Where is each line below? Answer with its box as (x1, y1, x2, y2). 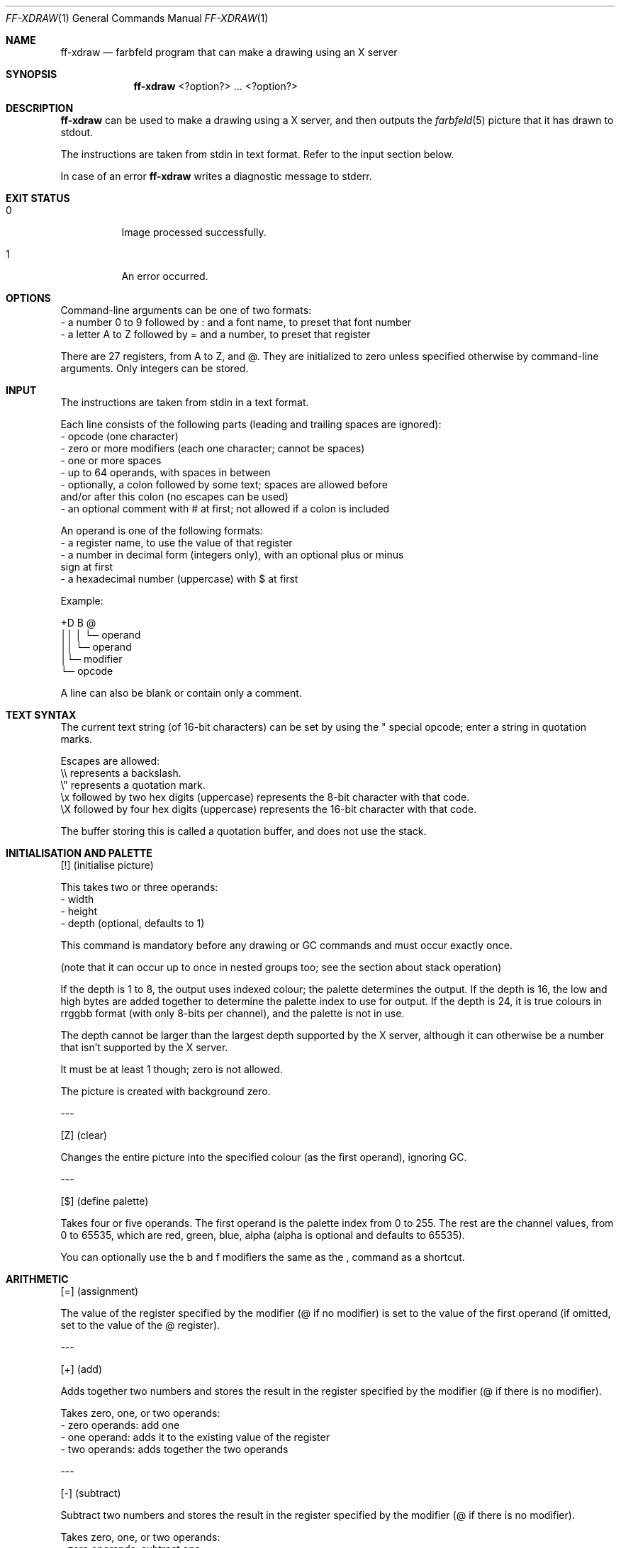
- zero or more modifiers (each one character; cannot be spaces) (60, 442, 365, 454)
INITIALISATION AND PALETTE (6, 847, 152, 859)
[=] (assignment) (60, 1285, 139, 1297)
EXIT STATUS (6, 192, 70, 204)
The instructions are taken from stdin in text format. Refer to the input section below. (60, 148, 454, 160)
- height (60, 905, 98, 917)
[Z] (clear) (60, 1129, 108, 1141)
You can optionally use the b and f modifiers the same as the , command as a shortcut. (60, 1251, 465, 1263)
